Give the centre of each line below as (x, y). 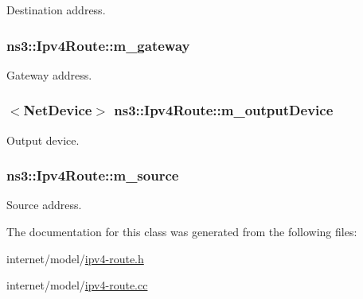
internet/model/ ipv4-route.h (75, 258)
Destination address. (56, 10)
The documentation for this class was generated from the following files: (182, 232)
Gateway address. (49, 74)
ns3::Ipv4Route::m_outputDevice (224, 110)
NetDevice (58, 110)
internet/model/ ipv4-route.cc (77, 285)
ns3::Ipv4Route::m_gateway (98, 45)
